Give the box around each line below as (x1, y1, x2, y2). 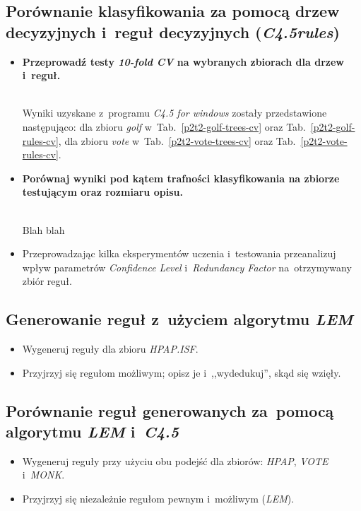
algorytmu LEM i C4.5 (6, 421, 179, 442)
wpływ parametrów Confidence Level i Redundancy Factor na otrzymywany (22, 259, 352, 274)
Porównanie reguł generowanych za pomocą (6, 399, 334, 421)
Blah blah (22, 222, 65, 237)
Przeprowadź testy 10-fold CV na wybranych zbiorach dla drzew (22, 54, 344, 69)
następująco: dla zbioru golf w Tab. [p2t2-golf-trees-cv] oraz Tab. (22, 119, 306, 134)
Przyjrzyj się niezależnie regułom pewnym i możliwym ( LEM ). (22, 491, 295, 506)
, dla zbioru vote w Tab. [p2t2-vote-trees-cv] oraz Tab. (58, 133, 296, 148)
